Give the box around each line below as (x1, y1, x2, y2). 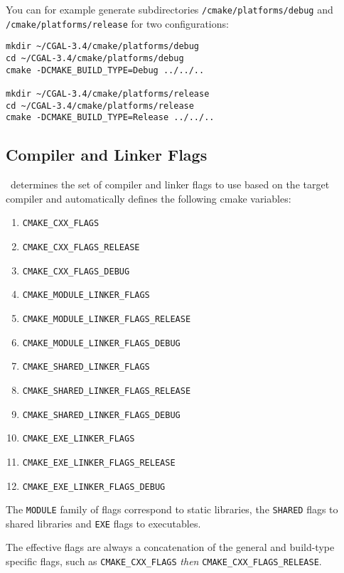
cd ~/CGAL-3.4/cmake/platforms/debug (6, 53, 184, 63)
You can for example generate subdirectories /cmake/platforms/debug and (6, 2, 333, 16)
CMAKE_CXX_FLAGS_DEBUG (22, 266, 130, 277)
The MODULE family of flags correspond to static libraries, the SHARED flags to (6, 502, 338, 517)
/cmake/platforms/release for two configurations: (6, 16, 229, 31)
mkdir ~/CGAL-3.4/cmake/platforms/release (6, 88, 210, 99)
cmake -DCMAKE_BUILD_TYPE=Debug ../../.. (6, 65, 205, 75)
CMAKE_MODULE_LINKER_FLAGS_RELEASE (22, 314, 191, 324)
